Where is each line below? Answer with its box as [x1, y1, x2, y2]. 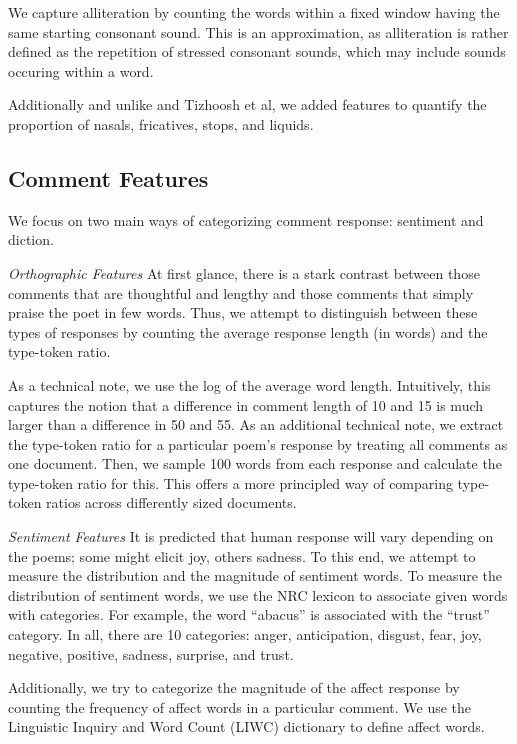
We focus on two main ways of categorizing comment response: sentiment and [8, 209, 484, 230]
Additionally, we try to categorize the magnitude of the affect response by [8, 677, 460, 698]
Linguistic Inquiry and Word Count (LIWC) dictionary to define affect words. [8, 716, 485, 737]
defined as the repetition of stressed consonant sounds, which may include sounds [8, 41, 506, 62]
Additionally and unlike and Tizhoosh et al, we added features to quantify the [8, 94, 487, 115]
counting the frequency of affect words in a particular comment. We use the [8, 696, 472, 717]
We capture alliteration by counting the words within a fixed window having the [8, 2, 500, 22]
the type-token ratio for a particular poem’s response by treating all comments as [8, 433, 508, 454]
